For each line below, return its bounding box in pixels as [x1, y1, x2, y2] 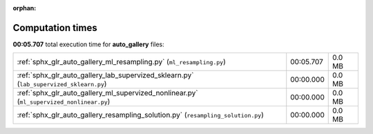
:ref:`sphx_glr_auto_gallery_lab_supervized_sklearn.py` [17, 70, 194, 80]
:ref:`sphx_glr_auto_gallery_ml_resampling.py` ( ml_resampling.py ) [17, 57, 226, 67]
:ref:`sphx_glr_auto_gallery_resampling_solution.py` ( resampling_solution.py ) [17, 111, 264, 120]
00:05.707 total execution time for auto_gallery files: [12, 40, 165, 48]
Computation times [12, 21, 97, 34]
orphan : [12, 4, 37, 12]
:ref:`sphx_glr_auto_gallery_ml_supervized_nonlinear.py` [17, 88, 198, 98]
